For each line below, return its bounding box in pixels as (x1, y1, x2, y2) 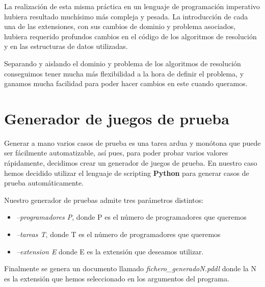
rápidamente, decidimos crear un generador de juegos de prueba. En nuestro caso (4, 158, 257, 168)
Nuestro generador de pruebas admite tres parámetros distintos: (4, 194, 204, 205)
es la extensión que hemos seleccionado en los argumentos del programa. (4, 273, 229, 283)
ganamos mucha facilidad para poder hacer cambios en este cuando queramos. (4, 78, 248, 89)
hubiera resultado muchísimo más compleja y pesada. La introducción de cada (4, 11, 248, 21)
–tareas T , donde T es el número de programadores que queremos (16, 229, 221, 240)
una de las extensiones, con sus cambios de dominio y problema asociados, (4, 21, 236, 32)
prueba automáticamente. (4, 177, 84, 188)
